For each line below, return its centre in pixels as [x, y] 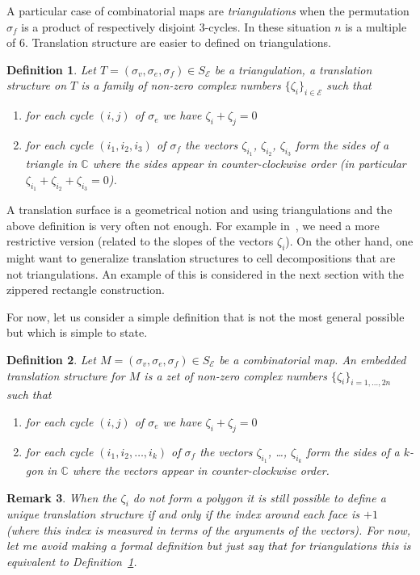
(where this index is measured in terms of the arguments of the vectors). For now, [209, 529]
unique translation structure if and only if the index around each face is [183, 514]
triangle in [51, 164]
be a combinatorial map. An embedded [313, 359]
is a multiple [376, 26]
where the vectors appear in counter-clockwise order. [201, 470]
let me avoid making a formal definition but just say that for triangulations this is [209, 546]
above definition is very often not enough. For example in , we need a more [193, 225]
